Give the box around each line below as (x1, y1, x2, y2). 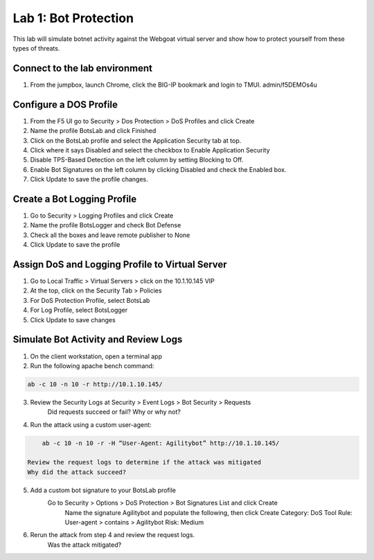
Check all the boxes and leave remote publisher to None (30, 231, 190, 239)
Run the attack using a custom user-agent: (30, 420, 152, 429)
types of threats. (12, 44, 60, 52)
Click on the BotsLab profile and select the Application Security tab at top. (30, 136, 242, 145)
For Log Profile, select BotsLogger (30, 306, 128, 315)
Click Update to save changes (30, 315, 116, 324)
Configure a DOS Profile (12, 98, 118, 110)
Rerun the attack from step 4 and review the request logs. (30, 531, 195, 539)
